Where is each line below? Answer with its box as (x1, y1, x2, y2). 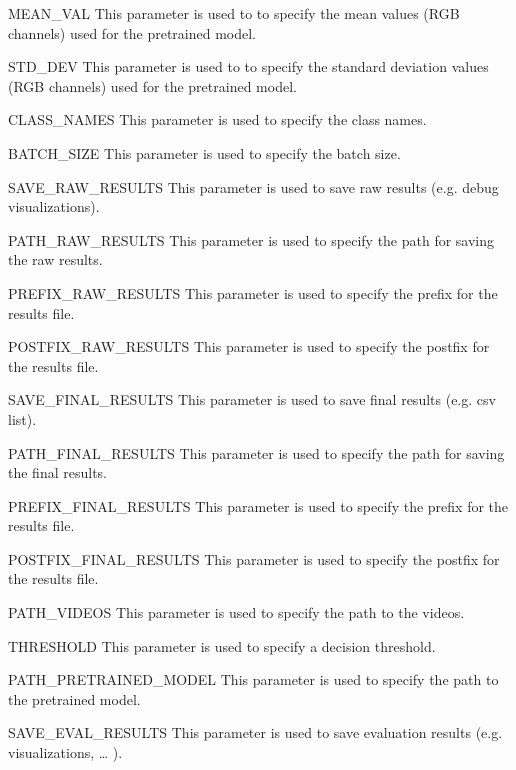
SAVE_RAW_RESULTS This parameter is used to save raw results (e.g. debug (8, 176, 499, 197)
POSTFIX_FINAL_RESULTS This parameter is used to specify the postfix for (8, 548, 500, 569)
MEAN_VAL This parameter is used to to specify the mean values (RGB (8, 3, 460, 23)
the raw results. (8, 249, 103, 270)
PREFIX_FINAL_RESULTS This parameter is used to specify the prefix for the (8, 495, 509, 516)
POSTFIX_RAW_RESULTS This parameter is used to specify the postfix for (8, 336, 490, 357)
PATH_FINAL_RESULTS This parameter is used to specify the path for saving (8, 442, 505, 463)
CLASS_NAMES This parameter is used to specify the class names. (8, 109, 427, 130)
